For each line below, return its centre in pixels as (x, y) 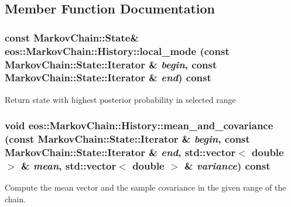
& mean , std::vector (69, 166)
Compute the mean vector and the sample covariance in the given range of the (145, 187)
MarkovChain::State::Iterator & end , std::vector (120, 152)
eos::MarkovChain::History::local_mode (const (117, 51)
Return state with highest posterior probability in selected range (120, 99)
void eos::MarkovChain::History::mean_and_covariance (139, 125)
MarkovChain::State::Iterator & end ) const (108, 77)
